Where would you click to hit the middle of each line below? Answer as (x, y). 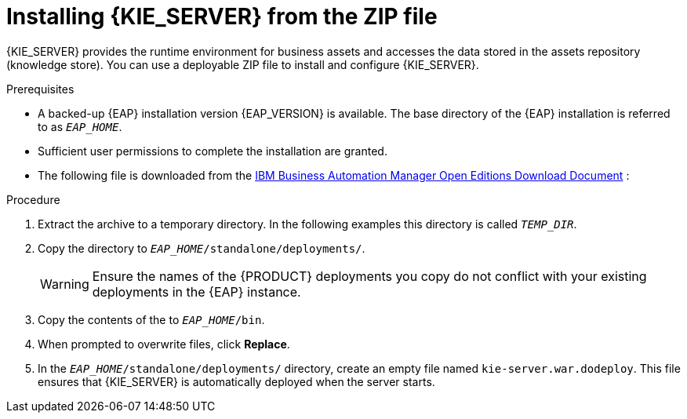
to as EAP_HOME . (80, 126)
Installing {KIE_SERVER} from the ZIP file (222, 16)
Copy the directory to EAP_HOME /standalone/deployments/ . (202, 248)
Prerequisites (40, 89)
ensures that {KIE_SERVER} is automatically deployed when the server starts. (236, 381)
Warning (65, 284)
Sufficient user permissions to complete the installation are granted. (213, 151)
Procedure (33, 199)
